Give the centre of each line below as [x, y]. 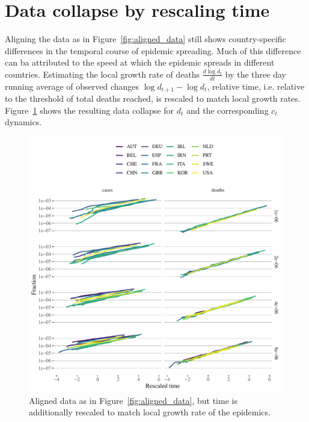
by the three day [255, 74]
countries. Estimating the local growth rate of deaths [102, 74]
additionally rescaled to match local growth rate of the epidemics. [150, 412]
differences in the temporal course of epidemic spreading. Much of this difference [153, 50]
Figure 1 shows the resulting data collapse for [90, 110]
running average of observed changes [72, 86]
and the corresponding [227, 110]
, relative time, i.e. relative [256, 86]
